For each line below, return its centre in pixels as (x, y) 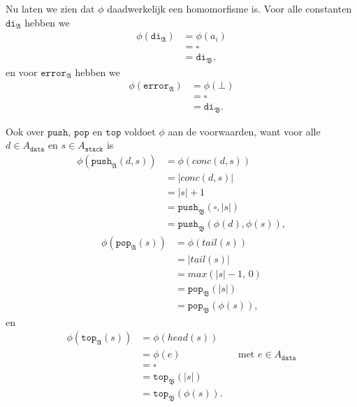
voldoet (140, 131)
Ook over (25, 131)
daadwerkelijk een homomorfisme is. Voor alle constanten (229, 8)
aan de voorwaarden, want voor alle (244, 131)
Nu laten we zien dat (50, 8)
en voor (22, 72)
